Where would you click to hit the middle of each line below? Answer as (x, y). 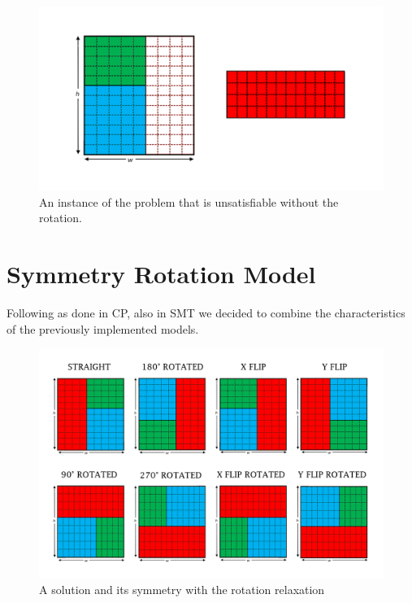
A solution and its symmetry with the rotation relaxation (182, 590)
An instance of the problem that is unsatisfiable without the (189, 201)
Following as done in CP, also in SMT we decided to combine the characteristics (206, 312)
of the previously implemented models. (103, 328)
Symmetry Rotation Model (161, 274)
